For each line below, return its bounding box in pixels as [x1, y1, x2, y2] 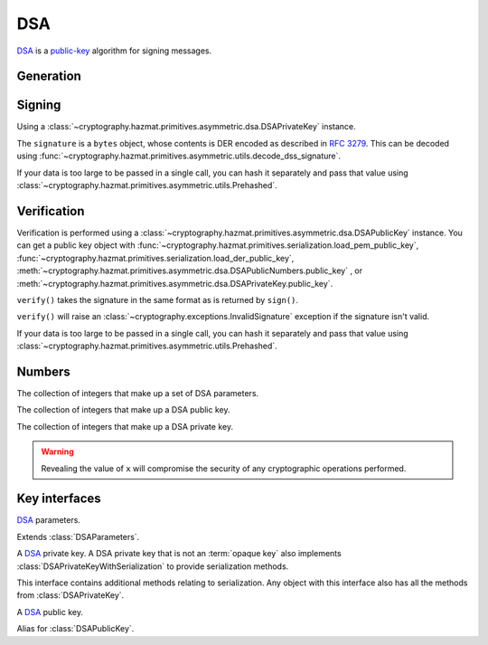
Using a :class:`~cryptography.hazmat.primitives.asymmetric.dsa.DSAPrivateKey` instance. [16, 121, 356, 132]
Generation [16, 69, 81, 84]
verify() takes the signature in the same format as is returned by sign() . [16, 294, 298, 305]
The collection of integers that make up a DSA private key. [16, 421, 234, 432]
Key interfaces [16, 491, 101, 507]
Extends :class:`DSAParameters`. [16, 531, 140, 542]
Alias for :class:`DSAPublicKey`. [16, 623, 135, 634]
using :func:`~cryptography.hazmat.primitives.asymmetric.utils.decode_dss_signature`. [16, 150, 342, 162]
